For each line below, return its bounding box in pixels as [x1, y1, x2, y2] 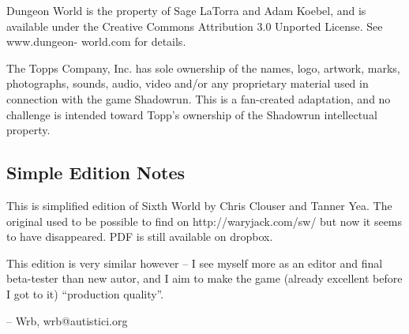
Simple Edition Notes [6, 160, 186, 185]
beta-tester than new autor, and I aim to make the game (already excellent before [6, 270, 403, 287]
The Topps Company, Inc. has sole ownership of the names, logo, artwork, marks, [6, 59, 400, 76]
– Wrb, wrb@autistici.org [6, 312, 128, 328]
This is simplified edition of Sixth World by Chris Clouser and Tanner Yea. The [6, 197, 392, 213]
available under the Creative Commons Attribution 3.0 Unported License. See [6, 17, 383, 34]
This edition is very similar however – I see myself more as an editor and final [6, 254, 383, 271]
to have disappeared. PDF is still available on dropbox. [6, 228, 273, 245]
